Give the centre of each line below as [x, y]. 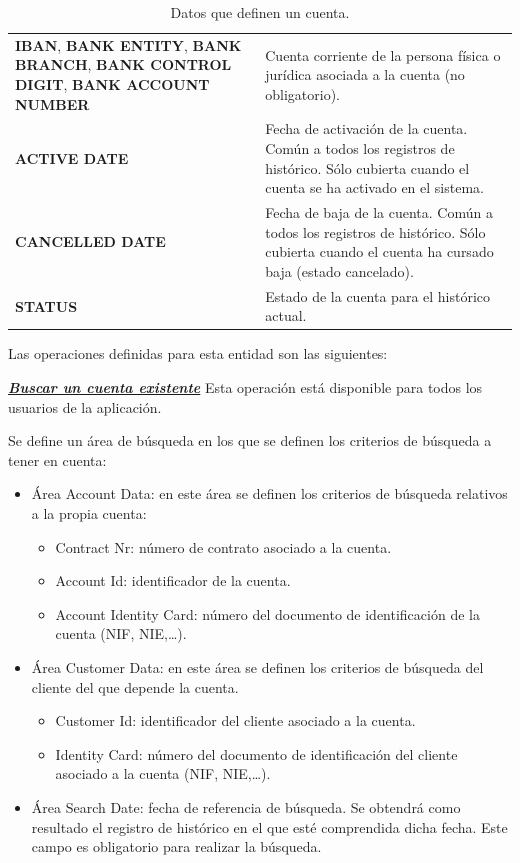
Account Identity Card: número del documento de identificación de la [267, 613]
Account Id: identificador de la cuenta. [173, 580]
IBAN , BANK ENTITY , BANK [128, 44]
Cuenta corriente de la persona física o [383, 54]
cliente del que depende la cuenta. [135, 686]
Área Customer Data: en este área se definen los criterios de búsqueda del [257, 666]
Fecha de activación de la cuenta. [366, 128]
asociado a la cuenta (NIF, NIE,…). [163, 773]
